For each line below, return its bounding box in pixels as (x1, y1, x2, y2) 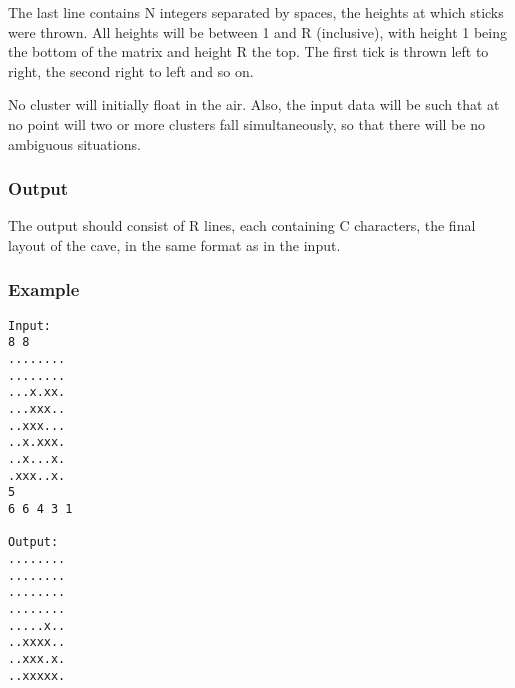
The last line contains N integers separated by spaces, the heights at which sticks (8, 2, 504, 22)
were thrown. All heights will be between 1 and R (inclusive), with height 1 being (8, 21, 507, 42)
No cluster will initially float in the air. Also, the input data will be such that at (8, 94, 500, 115)
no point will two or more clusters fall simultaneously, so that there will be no (8, 113, 485, 134)
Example (8, 277, 80, 302)
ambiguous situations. (8, 133, 141, 154)
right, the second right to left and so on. (8, 60, 254, 81)
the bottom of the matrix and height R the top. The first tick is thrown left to (8, 41, 489, 62)
